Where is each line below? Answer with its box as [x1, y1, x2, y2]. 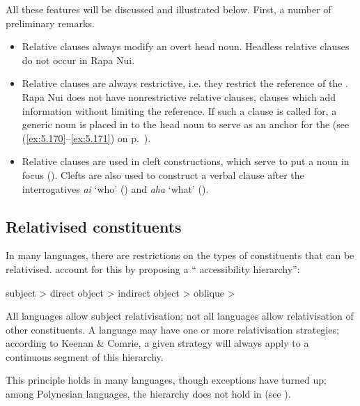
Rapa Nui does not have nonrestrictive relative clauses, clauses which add [22, 89, 336, 104]
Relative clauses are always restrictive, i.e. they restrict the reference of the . [22, 76, 349, 91]
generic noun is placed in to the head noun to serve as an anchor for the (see [22, 117, 350, 132]
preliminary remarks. [6, 15, 95, 30]
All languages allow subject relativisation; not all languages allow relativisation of [6, 309, 354, 323]
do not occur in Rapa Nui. [22, 52, 135, 67]
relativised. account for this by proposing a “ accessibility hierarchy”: [6, 261, 300, 276]
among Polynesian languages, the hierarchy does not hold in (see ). [6, 387, 291, 401]
